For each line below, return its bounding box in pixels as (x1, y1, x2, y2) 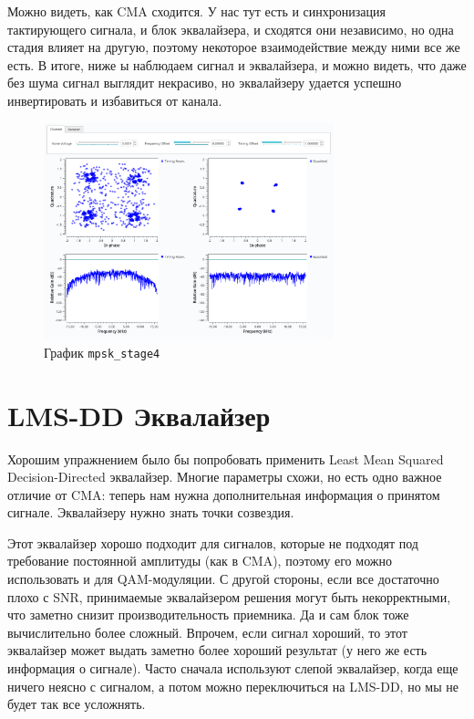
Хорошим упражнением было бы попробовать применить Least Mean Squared (7, 449, 444, 468)
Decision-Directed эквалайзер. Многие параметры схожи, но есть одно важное (7, 467, 442, 486)
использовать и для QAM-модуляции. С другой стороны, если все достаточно (7, 569, 439, 589)
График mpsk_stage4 (44, 342, 160, 361)
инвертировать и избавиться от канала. (7, 90, 222, 109)
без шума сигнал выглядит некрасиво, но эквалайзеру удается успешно (7, 73, 402, 92)
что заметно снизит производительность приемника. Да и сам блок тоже (7, 605, 409, 624)
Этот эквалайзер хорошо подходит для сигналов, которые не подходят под (7, 533, 418, 552)
